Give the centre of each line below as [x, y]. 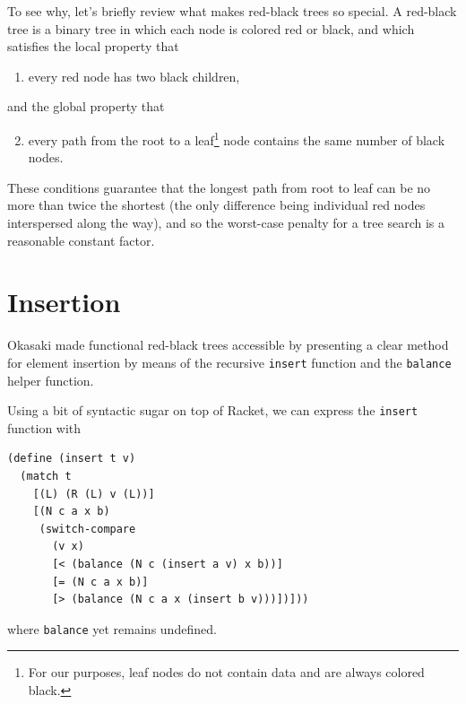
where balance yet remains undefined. [112, 628]
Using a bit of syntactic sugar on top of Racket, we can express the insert [213, 410]
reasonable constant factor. [81, 240]
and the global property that [86, 106]
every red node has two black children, [134, 76]
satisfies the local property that [93, 46]
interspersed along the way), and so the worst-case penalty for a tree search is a [226, 222]
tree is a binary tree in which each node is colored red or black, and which [211, 28]
